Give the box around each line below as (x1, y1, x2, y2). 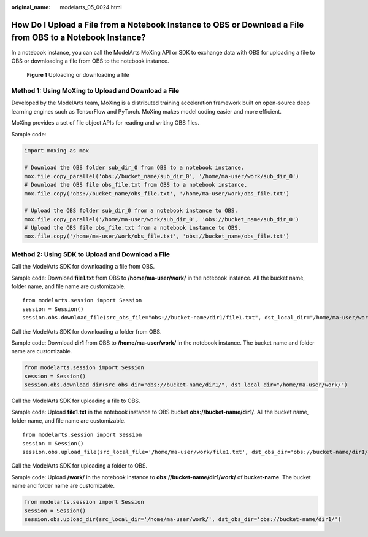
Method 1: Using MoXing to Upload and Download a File (11, 87, 180, 95)
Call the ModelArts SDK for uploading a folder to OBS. (11, 462, 147, 469)
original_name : (11, 4, 51, 10)
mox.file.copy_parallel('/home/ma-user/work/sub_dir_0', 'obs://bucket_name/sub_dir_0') (24, 216, 300, 222)
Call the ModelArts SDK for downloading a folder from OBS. (11, 327, 162, 335)
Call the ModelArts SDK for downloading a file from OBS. (11, 263, 155, 270)
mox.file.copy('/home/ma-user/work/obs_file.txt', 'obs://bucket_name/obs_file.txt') (24, 233, 289, 240)
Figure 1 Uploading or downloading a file (26, 71, 129, 79)
